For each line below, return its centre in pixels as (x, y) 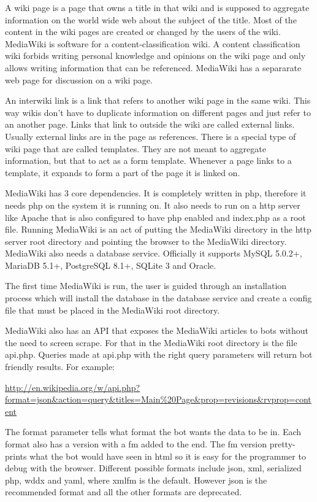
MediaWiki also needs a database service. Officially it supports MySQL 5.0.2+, (154, 253)
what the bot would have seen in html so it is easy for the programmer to (168, 456)
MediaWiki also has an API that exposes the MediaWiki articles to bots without (157, 330)
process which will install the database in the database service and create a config (158, 298)
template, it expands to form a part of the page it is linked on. (123, 172)
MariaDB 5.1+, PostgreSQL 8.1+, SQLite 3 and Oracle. (111, 265)
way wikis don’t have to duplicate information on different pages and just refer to (158, 112)
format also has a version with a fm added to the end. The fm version (136, 444)
